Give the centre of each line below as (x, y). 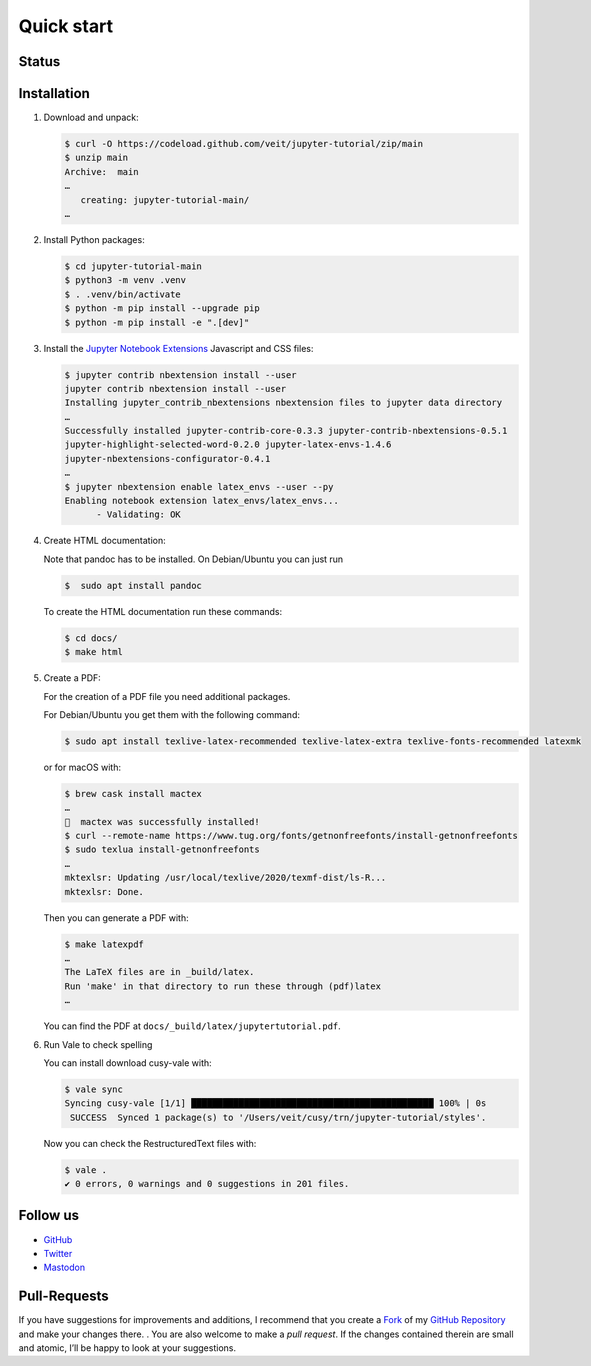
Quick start (66, 26)
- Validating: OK (139, 514)
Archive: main (101, 171)
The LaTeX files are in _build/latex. (159, 972)
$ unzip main (96, 158)
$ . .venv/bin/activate (123, 294)
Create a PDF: (72, 678)
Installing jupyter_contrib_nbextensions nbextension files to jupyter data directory (283, 403)
